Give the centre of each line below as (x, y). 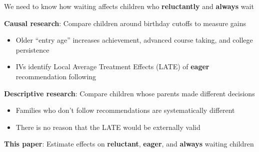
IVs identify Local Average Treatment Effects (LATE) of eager (112, 66)
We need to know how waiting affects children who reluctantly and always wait (129, 6)
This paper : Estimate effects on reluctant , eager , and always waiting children (129, 144)
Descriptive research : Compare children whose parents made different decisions (129, 93)
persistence (32, 49)
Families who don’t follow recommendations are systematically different (125, 110)
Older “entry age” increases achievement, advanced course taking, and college (134, 40)
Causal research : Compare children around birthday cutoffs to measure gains (125, 23)
